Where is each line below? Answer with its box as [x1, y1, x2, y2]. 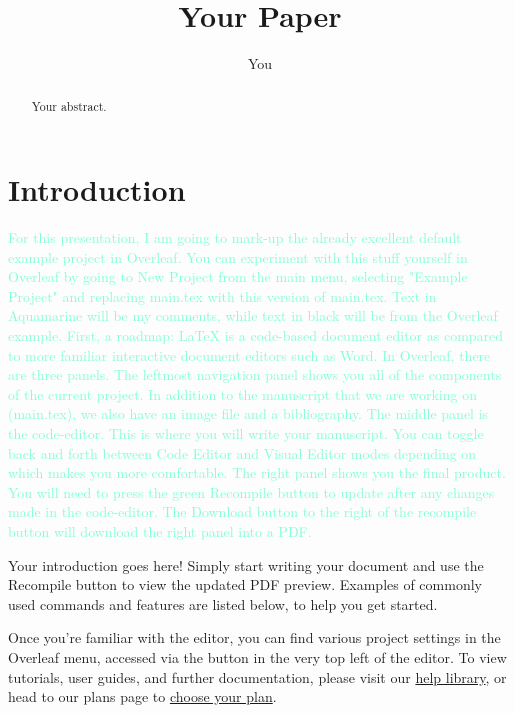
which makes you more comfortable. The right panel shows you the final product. [8, 462, 506, 483]
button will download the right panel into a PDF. [8, 521, 312, 542]
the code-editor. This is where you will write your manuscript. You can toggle [8, 423, 484, 444]
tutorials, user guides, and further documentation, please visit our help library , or [8, 666, 507, 687]
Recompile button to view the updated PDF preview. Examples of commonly [8, 574, 482, 595]
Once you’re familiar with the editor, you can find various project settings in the [8, 627, 501, 648]
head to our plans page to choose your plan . [8, 686, 277, 707]
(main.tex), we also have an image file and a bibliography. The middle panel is [8, 403, 489, 424]
